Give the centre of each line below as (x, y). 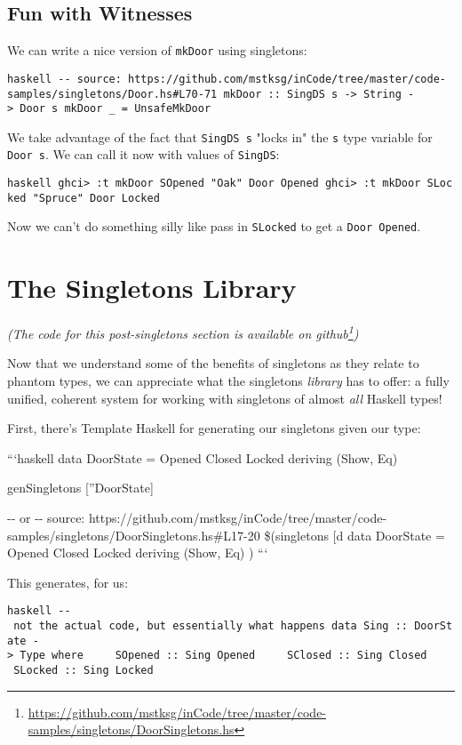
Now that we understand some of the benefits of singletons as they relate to (213, 363)
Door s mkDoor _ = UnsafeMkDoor (115, 109)
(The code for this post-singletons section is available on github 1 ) (183, 332)
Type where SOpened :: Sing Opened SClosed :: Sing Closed (223, 656)
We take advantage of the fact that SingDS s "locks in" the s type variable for (220, 136)
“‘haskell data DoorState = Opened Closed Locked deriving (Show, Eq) (203, 457)
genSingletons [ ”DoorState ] (80, 488)
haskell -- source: (64, 79)
